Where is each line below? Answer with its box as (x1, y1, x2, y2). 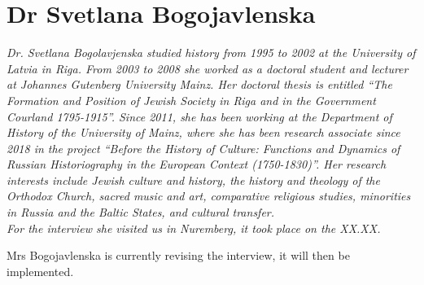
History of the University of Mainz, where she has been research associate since (7, 124, 400, 141)
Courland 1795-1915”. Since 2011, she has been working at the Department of (7, 107, 392, 125)
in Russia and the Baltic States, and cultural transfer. (7, 204, 275, 221)
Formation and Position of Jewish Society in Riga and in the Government (7, 91, 376, 108)
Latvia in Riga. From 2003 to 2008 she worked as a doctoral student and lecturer (7, 59, 409, 77)
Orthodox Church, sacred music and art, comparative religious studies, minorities (7, 187, 411, 204)
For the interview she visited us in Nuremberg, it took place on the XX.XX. (7, 219, 381, 236)
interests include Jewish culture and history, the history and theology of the (7, 171, 380, 188)
